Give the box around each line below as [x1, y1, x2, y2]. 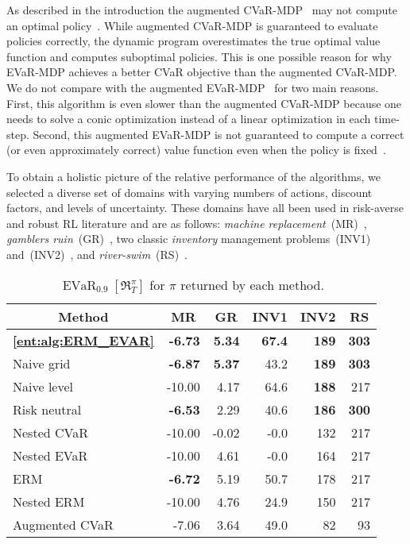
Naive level [13, 376, 73, 395]
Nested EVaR [13, 446, 88, 465]
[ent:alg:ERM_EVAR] [13, 330, 154, 349]
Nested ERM [13, 492, 85, 511]
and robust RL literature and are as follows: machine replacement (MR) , [6, 214, 367, 231]
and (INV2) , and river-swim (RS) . [6, 245, 188, 262]
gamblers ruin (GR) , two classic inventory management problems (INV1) [6, 230, 371, 247]
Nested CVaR [13, 422, 88, 442]
